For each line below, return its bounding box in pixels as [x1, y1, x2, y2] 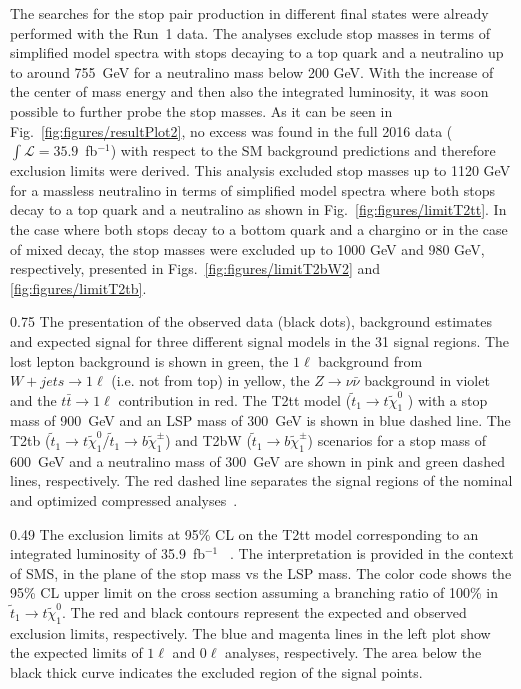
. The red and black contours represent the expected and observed [62, 602, 467, 623]
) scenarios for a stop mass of [307, 430, 487, 451]
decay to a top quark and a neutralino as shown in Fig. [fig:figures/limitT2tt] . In [10, 199, 507, 220]
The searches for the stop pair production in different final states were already [10, 3, 489, 23]
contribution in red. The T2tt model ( [118, 389, 352, 410]
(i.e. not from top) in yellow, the [111, 370, 310, 391]
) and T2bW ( [165, 430, 252, 451]
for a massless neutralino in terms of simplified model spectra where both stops [10, 179, 496, 200]
